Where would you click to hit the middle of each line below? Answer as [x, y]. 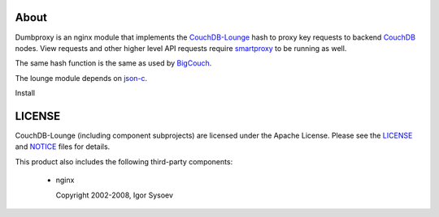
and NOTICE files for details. [63, 147]
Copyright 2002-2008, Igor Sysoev [115, 195]
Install [25, 93]
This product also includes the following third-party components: [124, 161]
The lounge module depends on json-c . [81, 78]
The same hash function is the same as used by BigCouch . [113, 63]
